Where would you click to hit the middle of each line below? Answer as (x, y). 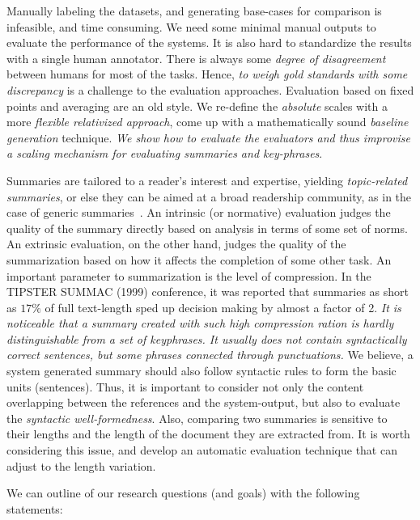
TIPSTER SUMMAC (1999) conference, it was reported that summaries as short (208, 292)
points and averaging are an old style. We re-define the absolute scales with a (197, 106)
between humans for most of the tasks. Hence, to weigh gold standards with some (207, 74)
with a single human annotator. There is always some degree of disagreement (196, 58)
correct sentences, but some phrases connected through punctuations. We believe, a (210, 355)
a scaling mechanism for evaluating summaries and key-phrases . (165, 153)
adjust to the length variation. (81, 465)
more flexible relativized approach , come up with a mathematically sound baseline (208, 122)
